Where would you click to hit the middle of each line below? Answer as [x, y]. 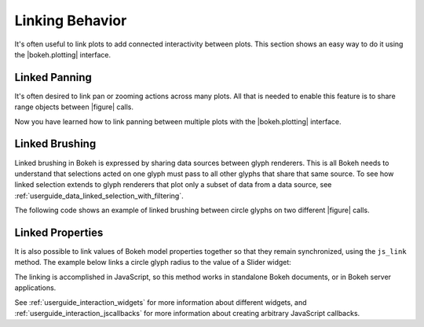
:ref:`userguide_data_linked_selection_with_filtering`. [99, 196]
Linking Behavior [71, 20]
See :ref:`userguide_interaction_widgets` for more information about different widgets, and [161, 302]
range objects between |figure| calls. [74, 107]
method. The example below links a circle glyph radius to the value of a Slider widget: [153, 263]
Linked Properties [59, 232]
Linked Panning [53, 77]
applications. [35, 288]
